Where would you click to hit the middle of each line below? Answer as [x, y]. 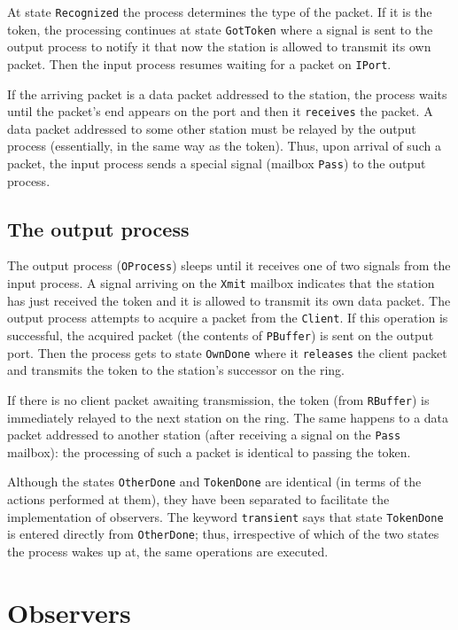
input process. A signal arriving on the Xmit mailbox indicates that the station [221, 283]
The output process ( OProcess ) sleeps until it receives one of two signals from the [229, 265]
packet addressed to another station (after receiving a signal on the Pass [204, 435]
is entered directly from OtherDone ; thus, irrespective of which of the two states [223, 534]
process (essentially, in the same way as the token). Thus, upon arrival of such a [224, 146]
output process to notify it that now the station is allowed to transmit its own [219, 47]
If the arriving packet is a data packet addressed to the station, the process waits [227, 93]
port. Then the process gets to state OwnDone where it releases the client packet [227, 352]
